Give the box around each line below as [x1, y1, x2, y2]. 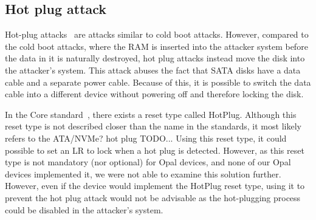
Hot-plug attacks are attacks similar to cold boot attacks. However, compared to [5, 28, 309, 41]
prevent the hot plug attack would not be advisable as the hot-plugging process [5, 191, 301, 204]
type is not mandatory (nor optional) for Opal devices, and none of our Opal [5, 156, 291, 168]
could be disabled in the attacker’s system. [5, 203, 163, 216]
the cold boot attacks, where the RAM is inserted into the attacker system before [5, 40, 308, 52]
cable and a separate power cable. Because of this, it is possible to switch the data [5, 75, 311, 88]
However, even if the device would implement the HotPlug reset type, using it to [5, 179, 305, 192]
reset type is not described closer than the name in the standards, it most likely [5, 120, 301, 132]
